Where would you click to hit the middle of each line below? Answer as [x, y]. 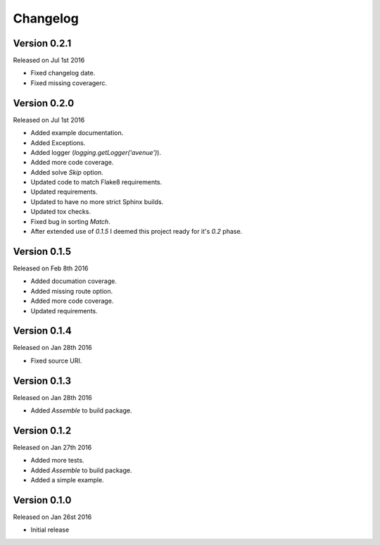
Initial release [50, 530]
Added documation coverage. [74, 281]
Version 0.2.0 [44, 103]
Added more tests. [57, 461]
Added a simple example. [68, 480]
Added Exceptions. [58, 143]
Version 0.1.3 [42, 381]
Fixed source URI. [56, 361]
